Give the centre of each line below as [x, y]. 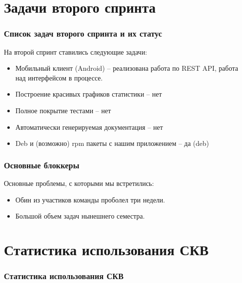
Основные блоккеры [42, 165]
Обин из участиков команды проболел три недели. [90, 199]
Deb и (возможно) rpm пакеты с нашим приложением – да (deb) [112, 143]
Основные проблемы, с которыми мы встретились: [79, 183]
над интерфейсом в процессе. [59, 77]
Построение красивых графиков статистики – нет [89, 94]
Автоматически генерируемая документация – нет [89, 127]
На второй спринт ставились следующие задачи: [76, 51]
